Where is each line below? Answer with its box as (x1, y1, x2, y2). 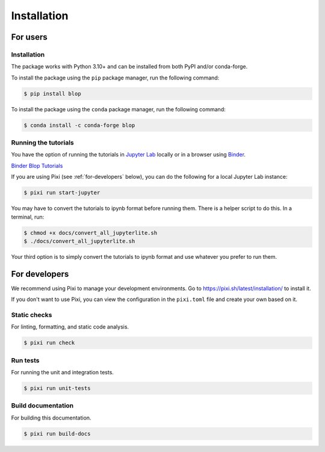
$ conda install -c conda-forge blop (23, 122, 135, 129)
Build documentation (11, 401, 74, 410)
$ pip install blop (23, 90, 81, 97)
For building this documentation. (11, 414, 91, 421)
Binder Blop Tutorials (11, 162, 63, 169)
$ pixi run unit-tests (23, 385, 91, 392)
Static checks (11, 311, 52, 319)
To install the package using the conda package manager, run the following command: (11, 105, 226, 113)
